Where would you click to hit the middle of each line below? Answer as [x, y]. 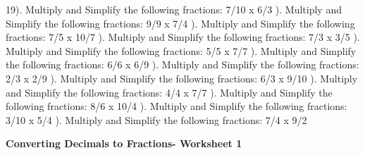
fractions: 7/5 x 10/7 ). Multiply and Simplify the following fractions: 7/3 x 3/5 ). [183, 37]
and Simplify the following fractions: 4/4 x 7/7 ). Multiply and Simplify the [169, 92]
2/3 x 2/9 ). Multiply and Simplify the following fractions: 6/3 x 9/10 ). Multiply [182, 78]
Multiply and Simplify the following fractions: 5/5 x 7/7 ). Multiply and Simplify [181, 50]
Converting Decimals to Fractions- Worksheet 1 [124, 143]
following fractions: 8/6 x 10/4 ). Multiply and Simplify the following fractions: [177, 106]
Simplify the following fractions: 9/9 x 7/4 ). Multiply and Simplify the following [180, 23]
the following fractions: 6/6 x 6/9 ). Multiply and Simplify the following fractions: [182, 64]
